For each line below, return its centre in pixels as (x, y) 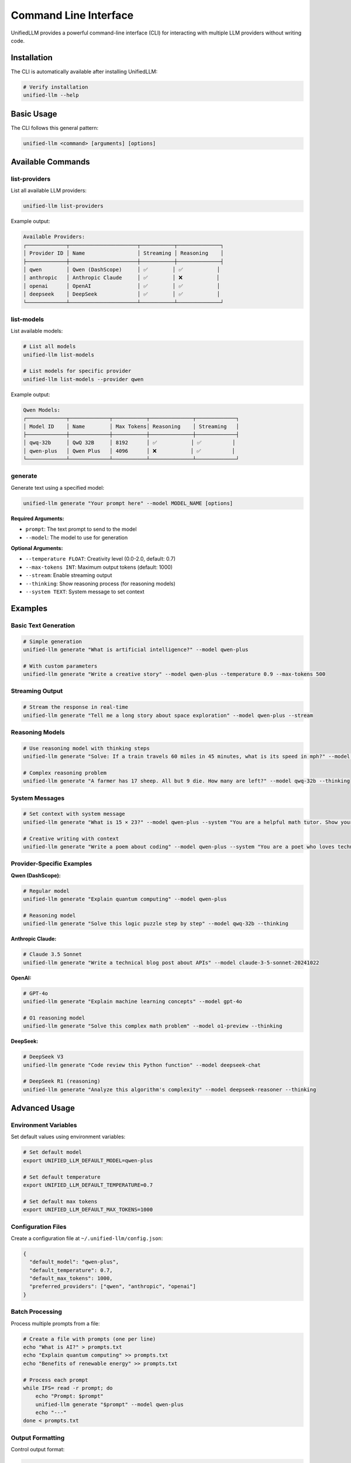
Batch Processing (37, 1312)
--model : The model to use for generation (77, 537)
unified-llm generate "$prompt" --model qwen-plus (109, 1404)
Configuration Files (39, 1227)
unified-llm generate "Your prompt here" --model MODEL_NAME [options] (128, 503)
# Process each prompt (56, 1380)
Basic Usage (34, 114)
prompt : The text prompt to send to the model (81, 529)
